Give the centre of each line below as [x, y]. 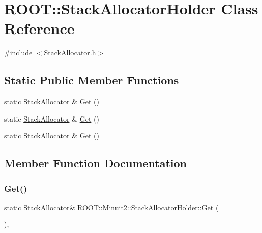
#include [18, 53]
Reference [39, 28]
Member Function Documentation [96, 163]
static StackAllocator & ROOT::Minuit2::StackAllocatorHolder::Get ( [111, 207]
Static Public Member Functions [92, 80]
